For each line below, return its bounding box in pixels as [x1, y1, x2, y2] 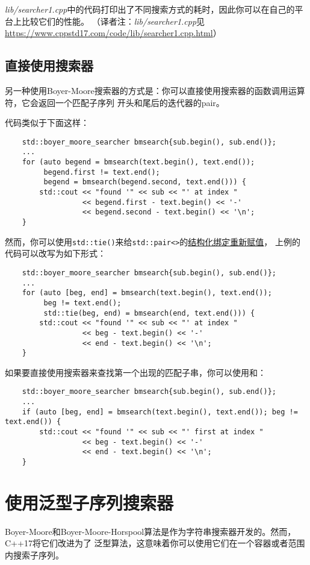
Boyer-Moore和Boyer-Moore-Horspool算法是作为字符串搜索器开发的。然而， [5, 525, 296, 537]
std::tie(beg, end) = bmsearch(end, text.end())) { [43, 308, 255, 317]
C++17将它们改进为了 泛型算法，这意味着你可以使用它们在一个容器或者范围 [5, 537, 305, 549]
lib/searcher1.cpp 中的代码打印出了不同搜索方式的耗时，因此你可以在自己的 [5, 3, 295, 15]
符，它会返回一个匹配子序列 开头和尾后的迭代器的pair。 [5, 96, 225, 108]
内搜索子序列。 [5, 548, 64, 561]
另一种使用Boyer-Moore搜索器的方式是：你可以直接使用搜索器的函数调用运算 [5, 84, 305, 96]
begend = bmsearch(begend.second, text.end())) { [43, 178, 246, 187]
